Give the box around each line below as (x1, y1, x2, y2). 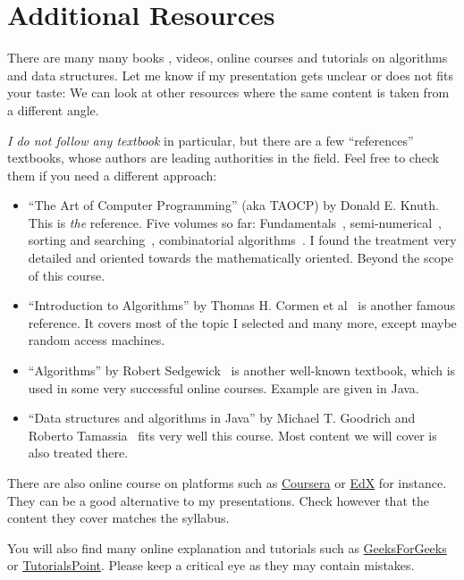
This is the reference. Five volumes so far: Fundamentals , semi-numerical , (28, 213, 442, 231)
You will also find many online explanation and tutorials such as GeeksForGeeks (7, 538, 447, 557)
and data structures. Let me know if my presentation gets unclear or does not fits (7, 65, 453, 84)
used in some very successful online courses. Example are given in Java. (28, 378, 419, 397)
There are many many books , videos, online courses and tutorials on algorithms (7, 48, 448, 67)
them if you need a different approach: (7, 165, 217, 184)
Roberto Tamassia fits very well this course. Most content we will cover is (28, 425, 437, 444)
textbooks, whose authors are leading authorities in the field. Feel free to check (7, 148, 439, 167)
